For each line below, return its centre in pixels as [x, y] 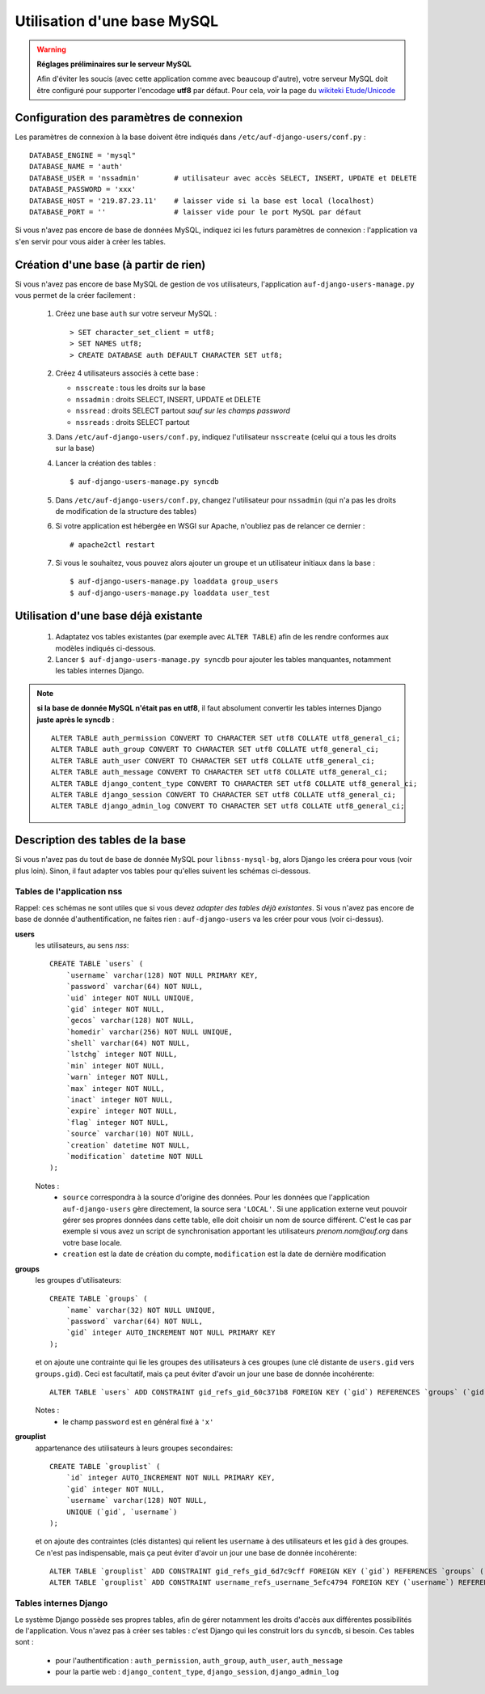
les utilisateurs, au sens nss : [82, 945]
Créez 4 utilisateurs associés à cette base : [127, 373]
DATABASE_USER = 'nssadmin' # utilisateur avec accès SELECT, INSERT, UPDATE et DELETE [224, 178]
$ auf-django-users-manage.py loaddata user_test [170, 592]
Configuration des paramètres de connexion [129, 117]
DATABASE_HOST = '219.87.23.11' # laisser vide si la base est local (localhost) [202, 201]
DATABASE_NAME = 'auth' [76, 167]
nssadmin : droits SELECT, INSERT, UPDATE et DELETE [169, 399]
